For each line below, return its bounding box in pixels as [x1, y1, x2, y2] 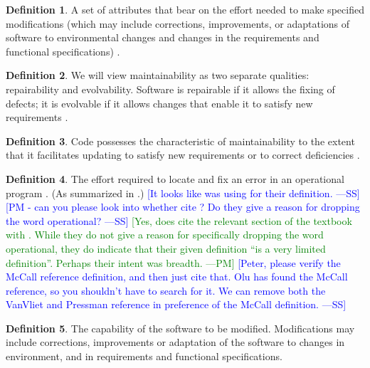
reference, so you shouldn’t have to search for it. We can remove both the [6, 283, 326, 298]
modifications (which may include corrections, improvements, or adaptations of [6, 16, 350, 31]
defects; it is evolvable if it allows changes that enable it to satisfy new [6, 95, 313, 110]
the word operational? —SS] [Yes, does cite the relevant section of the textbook [6, 213, 352, 228]
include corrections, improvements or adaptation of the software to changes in [6, 335, 345, 349]
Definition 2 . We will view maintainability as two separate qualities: [6, 68, 310, 83]
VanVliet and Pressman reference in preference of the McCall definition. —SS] [6, 297, 347, 312]
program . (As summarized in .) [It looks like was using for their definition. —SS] [6, 185, 360, 200]
